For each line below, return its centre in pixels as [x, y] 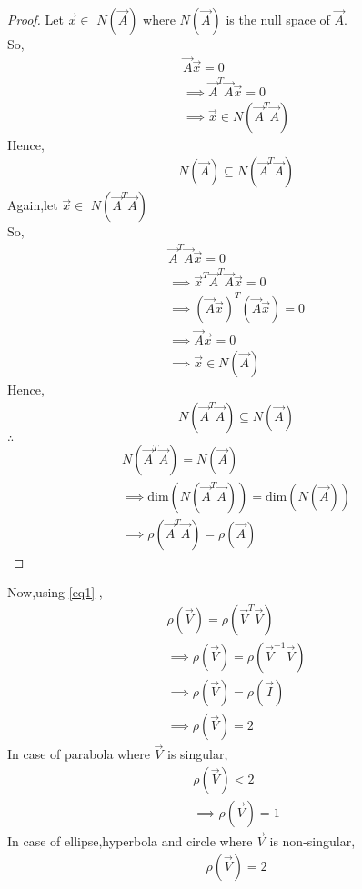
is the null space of [278, 19]
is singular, [197, 754]
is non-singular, [312, 841]
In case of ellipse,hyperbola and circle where [130, 841]
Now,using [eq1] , [55, 592]
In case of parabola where [79, 754]
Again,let [33, 205]
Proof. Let [35, 19]
